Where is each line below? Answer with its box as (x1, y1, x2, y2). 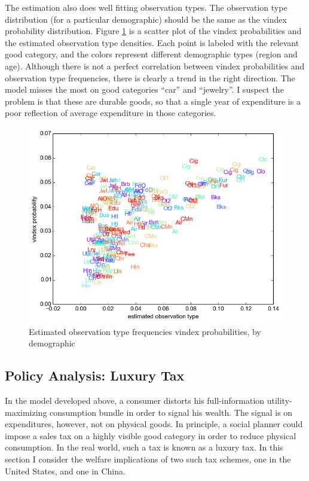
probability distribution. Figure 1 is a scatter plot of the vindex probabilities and (5, 25, 302, 37)
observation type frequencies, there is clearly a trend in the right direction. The (5, 71, 295, 84)
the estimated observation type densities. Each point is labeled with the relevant (5, 36, 299, 48)
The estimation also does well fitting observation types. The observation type (5, 1, 287, 13)
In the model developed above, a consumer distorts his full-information (5, 394, 265, 406)
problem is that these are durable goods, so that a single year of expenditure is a (5, 95, 301, 107)
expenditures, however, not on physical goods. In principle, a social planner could (5, 418, 303, 430)
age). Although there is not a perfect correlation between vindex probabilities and (5, 59, 305, 72)
